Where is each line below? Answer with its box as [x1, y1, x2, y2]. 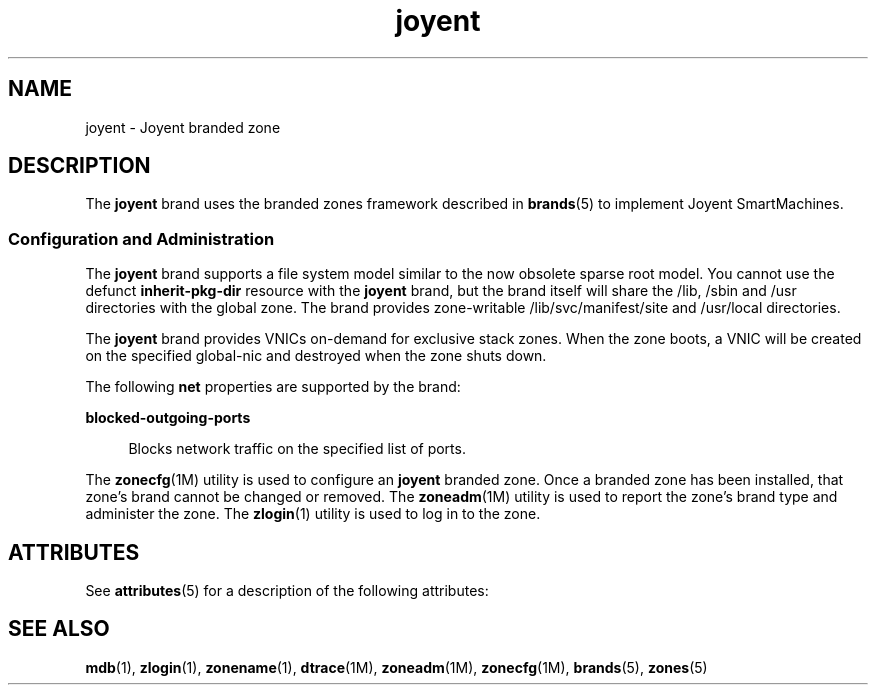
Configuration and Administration [8, 228, 275, 249]
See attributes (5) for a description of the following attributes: [85, 582, 489, 600]
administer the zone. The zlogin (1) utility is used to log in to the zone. [85, 505, 541, 523]
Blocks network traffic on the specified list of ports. [128, 440, 466, 458]
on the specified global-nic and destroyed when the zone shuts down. [85, 347, 547, 365]
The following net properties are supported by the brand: [85, 378, 461, 396]
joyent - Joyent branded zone [85, 118, 281, 136]
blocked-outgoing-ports [85, 409, 251, 427]
